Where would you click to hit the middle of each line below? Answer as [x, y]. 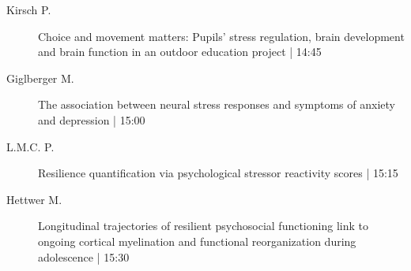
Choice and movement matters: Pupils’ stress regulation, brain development [221, 36]
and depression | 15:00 [92, 119]
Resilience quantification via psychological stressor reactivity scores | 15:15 [218, 173]
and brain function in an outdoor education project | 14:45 [180, 52]
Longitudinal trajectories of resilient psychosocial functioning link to [203, 226]
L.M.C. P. [30, 146]
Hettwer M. [34, 199]
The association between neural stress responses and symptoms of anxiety [217, 104]
